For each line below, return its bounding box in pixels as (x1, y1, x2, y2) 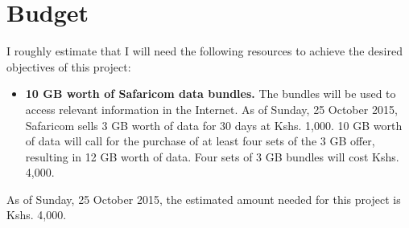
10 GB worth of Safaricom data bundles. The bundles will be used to (25, 85, 396, 102)
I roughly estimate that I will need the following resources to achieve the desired (6, 43, 403, 59)
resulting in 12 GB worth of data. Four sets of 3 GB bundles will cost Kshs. (25, 148, 399, 165)
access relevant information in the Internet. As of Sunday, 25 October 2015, (25, 100, 398, 117)
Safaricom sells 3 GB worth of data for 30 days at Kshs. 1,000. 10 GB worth (25, 116, 403, 133)
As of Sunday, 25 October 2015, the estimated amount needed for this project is (6, 190, 401, 207)
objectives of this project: (6, 58, 131, 75)
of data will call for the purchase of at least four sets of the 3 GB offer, (25, 132, 375, 149)
